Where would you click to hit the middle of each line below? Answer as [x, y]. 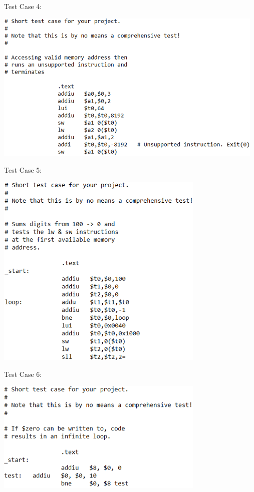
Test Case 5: [23, 170]
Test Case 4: [23, 6]
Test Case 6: [23, 374]
